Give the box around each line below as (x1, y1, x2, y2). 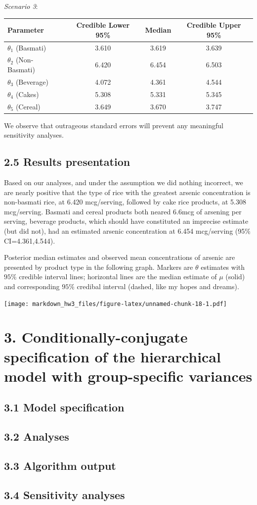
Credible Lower (76, 20, 130, 30)
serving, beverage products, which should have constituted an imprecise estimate (4, 216, 249, 226)
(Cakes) (15, 89, 39, 99)
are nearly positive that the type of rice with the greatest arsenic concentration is (4, 187, 251, 197)
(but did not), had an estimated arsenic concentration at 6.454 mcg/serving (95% (4, 225, 251, 236)
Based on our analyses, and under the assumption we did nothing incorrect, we (4, 177, 243, 187)
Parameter (7, 24, 44, 35)
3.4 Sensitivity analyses (4, 487, 125, 502)
